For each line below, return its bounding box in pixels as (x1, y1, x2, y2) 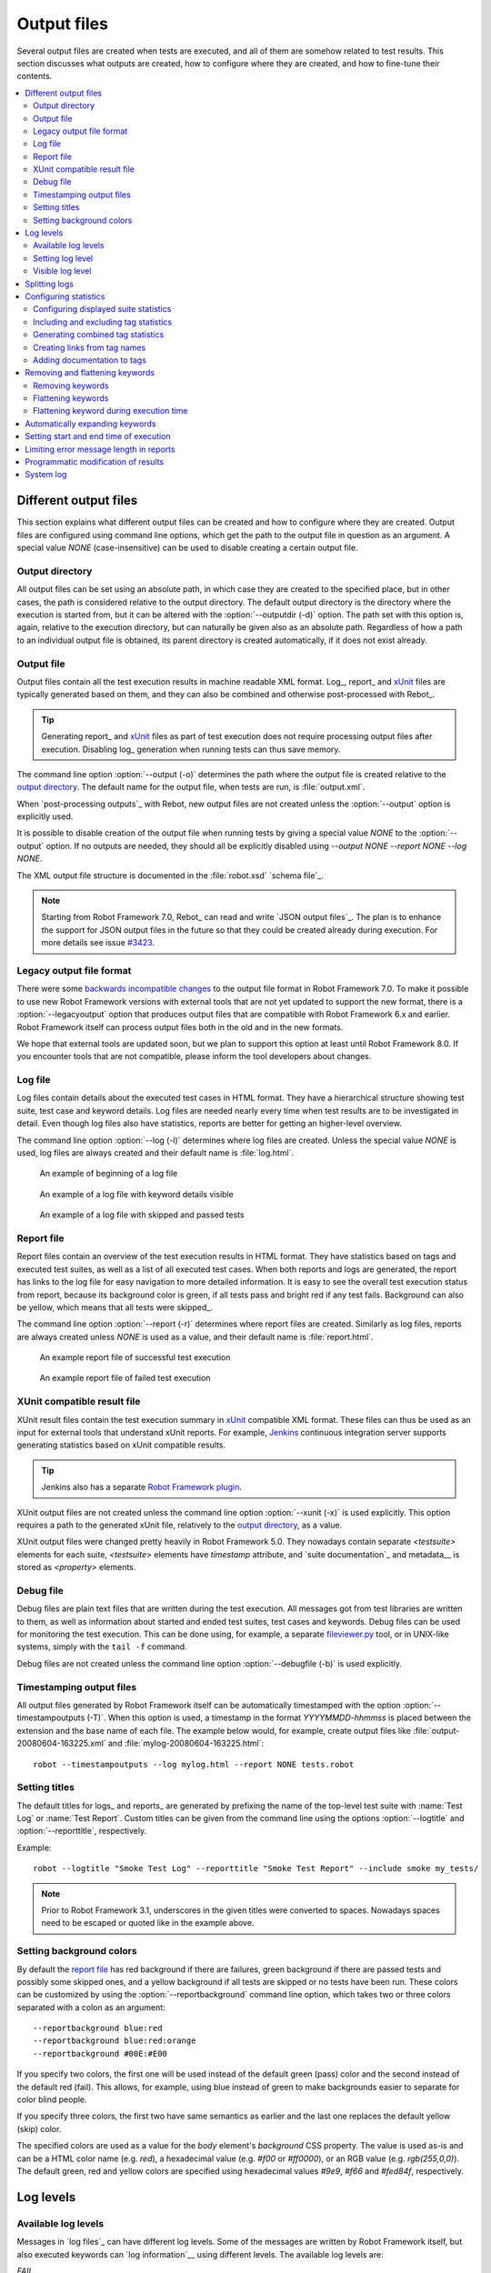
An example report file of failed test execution (39, 1373, 211, 1384)
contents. (16, 71, 53, 82)
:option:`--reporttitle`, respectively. (16, 1826, 147, 1837)
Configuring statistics (25, 291, 105, 302)
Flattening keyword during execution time (33, 406, 188, 416)
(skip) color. (16, 2123, 62, 2134)
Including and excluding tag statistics (33, 316, 173, 327)
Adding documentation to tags (33, 355, 147, 365)
